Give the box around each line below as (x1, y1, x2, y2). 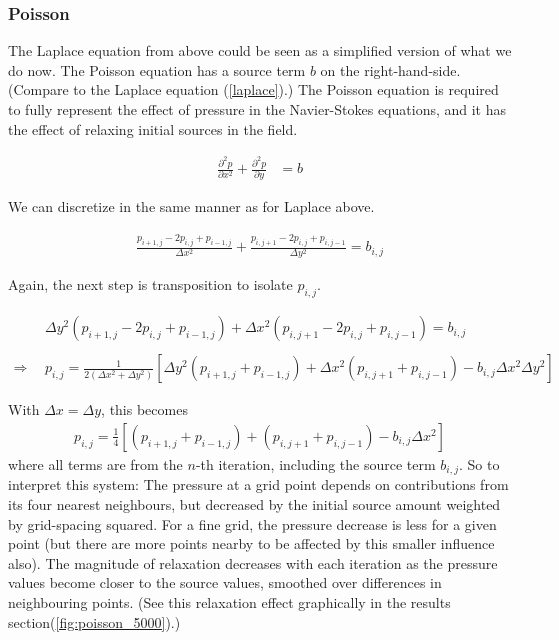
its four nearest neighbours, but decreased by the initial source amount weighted (8, 494, 501, 514)
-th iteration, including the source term (195, 453, 436, 474)
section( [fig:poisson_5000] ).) (8, 611, 181, 632)
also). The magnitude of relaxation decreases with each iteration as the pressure (8, 552, 498, 573)
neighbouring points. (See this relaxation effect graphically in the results (8, 591, 451, 612)
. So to (458, 453, 500, 474)
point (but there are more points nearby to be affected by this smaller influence (8, 533, 495, 554)
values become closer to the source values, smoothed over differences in (8, 572, 442, 593)
